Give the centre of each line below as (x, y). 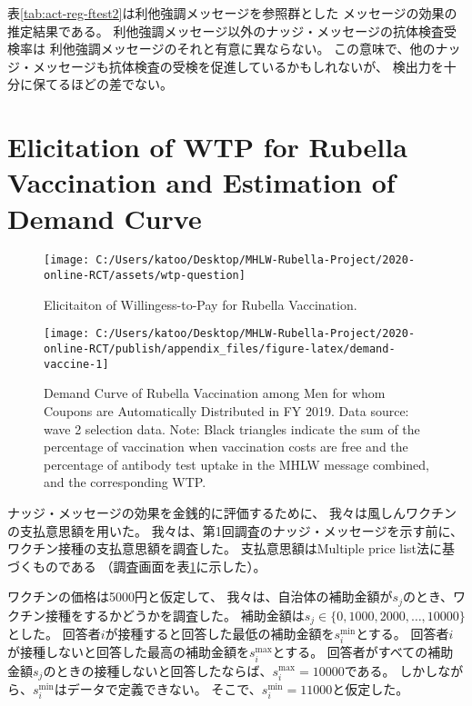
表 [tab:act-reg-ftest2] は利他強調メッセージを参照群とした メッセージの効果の (232, 13)
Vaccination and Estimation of (201, 182)
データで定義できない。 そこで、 (164, 688)
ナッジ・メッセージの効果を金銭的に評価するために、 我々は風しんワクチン (232, 512)
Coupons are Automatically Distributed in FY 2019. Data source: (226, 410)
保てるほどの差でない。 (102, 84)
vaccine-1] (76, 364)
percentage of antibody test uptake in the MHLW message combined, (236, 464)
